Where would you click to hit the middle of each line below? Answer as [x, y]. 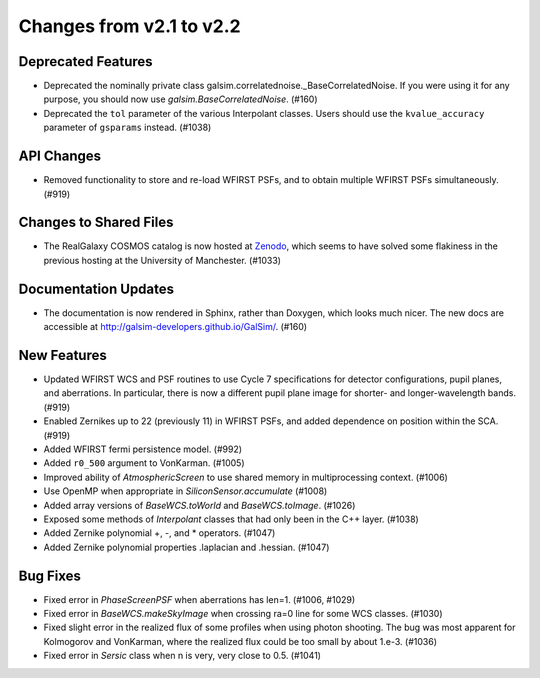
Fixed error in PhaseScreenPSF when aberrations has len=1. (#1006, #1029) [199, 599]
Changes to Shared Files [96, 222]
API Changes [60, 156]
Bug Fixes [50, 575]
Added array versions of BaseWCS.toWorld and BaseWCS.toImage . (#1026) [199, 505]
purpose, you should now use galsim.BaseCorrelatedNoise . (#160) [181, 99]
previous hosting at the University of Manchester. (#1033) [162, 260]
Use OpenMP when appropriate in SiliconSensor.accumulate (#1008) [185, 491]
